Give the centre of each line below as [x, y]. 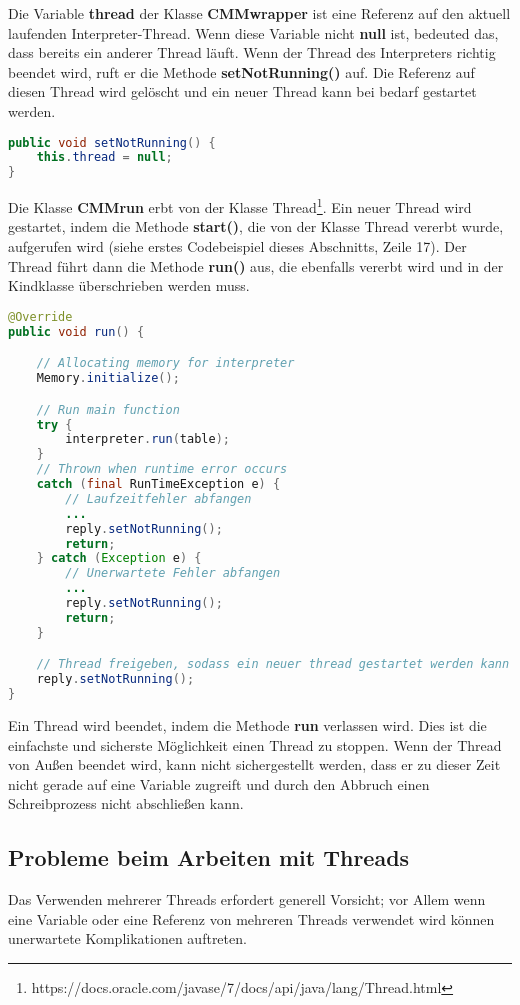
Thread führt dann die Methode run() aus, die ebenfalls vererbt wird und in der [256, 265]
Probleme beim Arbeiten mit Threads [209, 857]
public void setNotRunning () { [112, 142]
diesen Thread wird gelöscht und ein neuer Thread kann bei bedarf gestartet [242, 91]
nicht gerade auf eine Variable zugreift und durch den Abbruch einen [219, 783]
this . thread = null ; [104, 157]
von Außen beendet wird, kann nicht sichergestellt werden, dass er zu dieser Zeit [254, 764]
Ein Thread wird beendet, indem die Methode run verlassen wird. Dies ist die [247, 724]
